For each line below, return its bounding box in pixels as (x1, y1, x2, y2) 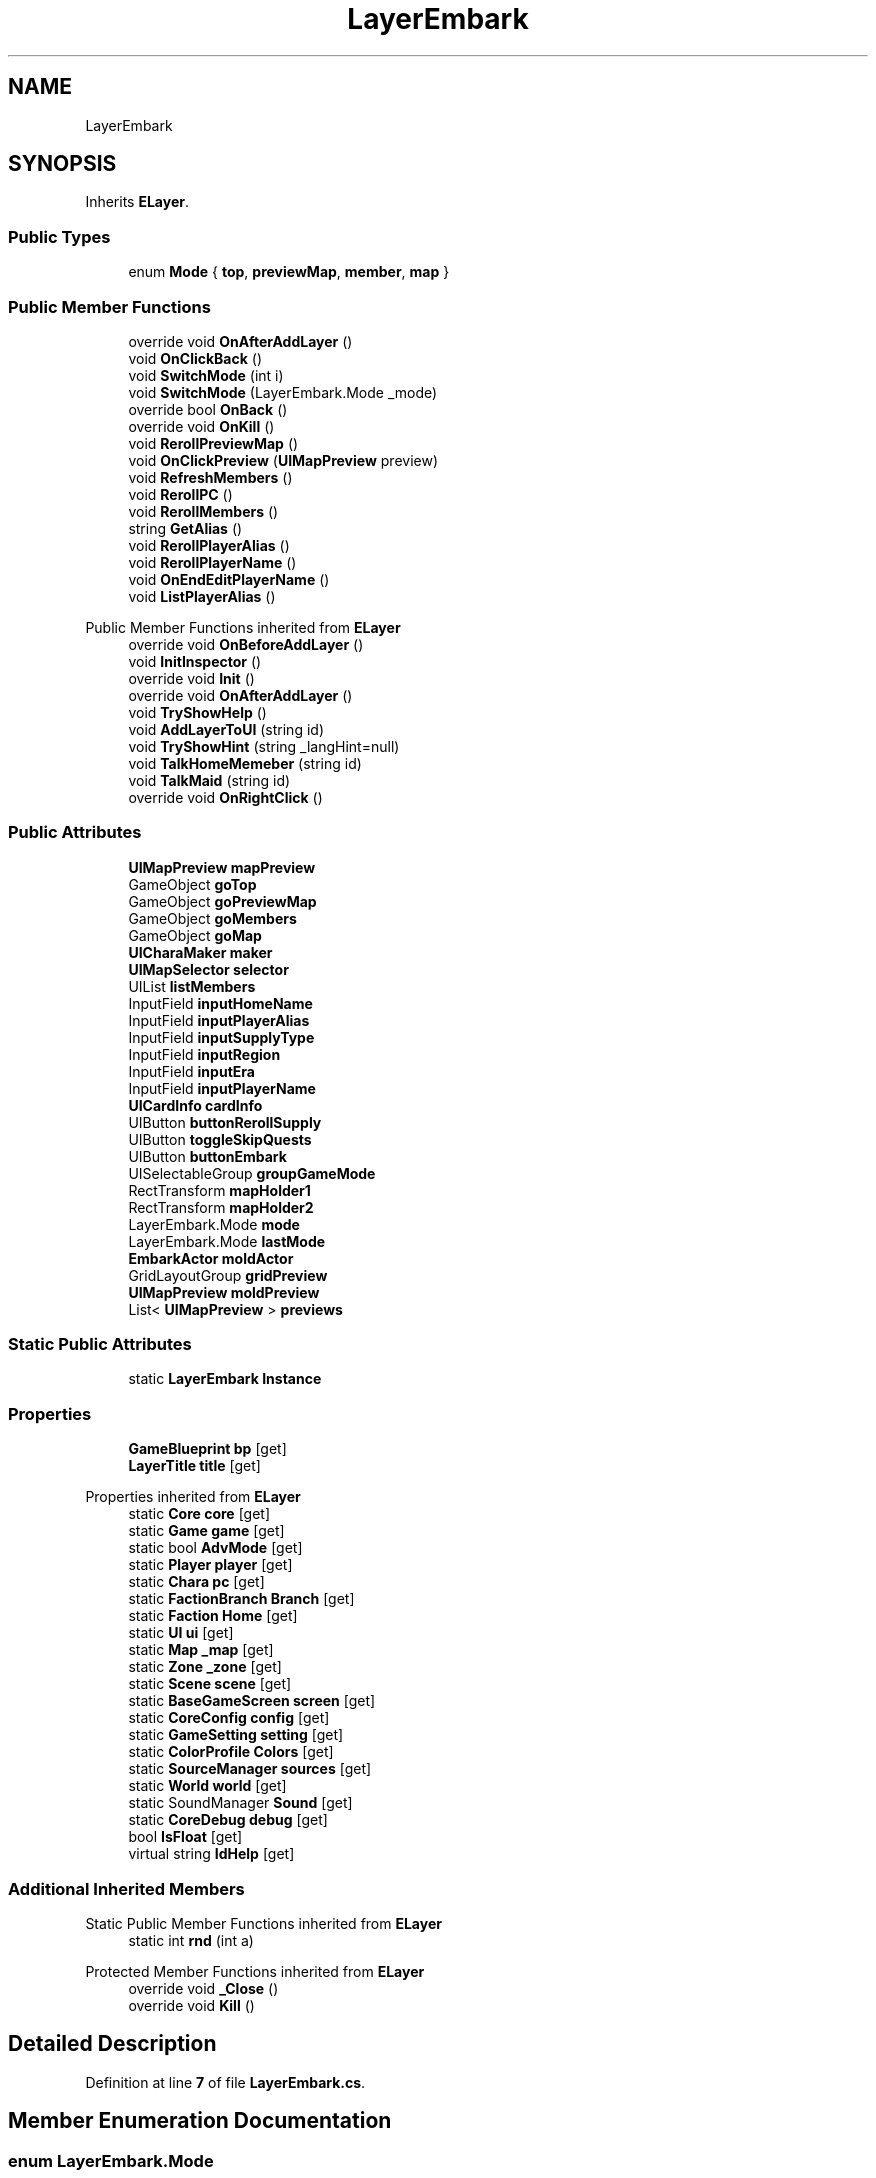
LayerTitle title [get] (128, 1457, 261, 1475)
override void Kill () (128, 1996, 255, 2014)
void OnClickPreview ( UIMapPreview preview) (128, 451, 438, 469)
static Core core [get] (128, 1505, 271, 1523)
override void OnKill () (128, 417, 275, 435)
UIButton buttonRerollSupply (128, 1113, 322, 1131)
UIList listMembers (128, 977, 256, 995)
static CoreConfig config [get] (128, 1709, 330, 1727)
